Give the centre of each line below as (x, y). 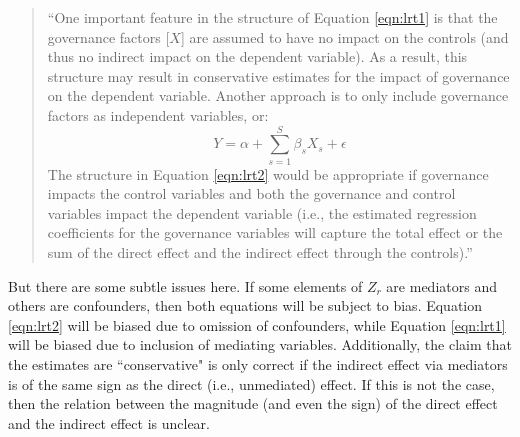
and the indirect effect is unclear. (109, 422)
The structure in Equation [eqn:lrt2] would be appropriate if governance (268, 173)
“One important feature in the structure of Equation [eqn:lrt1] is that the (272, 17)
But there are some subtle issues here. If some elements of (185, 285)
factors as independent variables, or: (158, 114)
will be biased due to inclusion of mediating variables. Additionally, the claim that (260, 344)
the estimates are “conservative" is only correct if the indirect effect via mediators (258, 364)
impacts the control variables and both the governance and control (251, 193)
